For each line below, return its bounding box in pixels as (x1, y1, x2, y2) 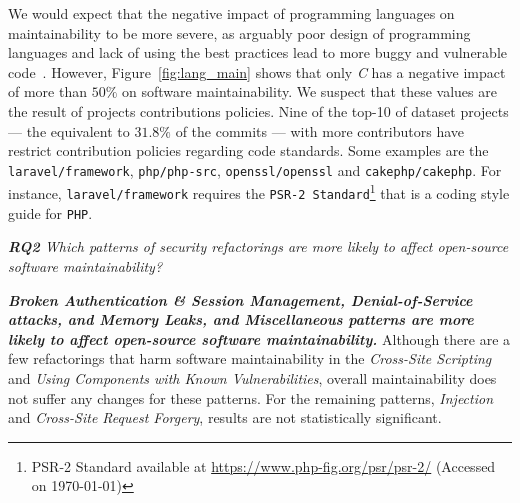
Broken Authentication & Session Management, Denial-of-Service (8, 289, 473, 310)
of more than (8, 81, 87, 102)
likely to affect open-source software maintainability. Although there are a (8, 328, 511, 349)
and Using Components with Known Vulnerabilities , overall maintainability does (8, 367, 497, 388)
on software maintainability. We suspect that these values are (121, 81, 497, 102)
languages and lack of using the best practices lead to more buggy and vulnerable (8, 42, 507, 63)
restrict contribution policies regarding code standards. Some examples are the (8, 140, 489, 161)
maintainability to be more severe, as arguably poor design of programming (8, 22, 471, 43)
